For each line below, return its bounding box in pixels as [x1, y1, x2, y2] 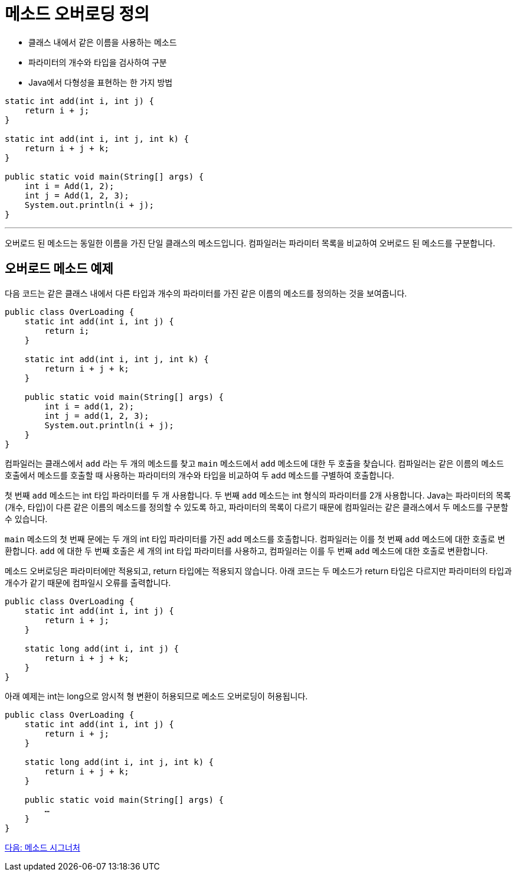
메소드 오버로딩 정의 [5, 4, 150, 24]
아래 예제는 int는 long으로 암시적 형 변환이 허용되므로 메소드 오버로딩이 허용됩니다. [5, 691, 308, 701]
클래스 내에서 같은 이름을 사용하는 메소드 [28, 37, 177, 47]
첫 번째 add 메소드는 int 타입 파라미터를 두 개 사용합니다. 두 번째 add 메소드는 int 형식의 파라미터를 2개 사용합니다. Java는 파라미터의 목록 [5, 490, 511, 500]
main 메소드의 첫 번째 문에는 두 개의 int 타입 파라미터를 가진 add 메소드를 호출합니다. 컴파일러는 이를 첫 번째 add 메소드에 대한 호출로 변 [5, 533, 505, 544]
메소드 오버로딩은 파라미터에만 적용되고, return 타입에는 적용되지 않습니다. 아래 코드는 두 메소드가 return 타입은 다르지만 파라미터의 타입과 [5, 565, 512, 576]
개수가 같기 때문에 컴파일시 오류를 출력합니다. [5, 577, 171, 588]
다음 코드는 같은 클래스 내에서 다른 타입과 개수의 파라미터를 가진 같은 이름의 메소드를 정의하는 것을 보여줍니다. [5, 288, 407, 298]
